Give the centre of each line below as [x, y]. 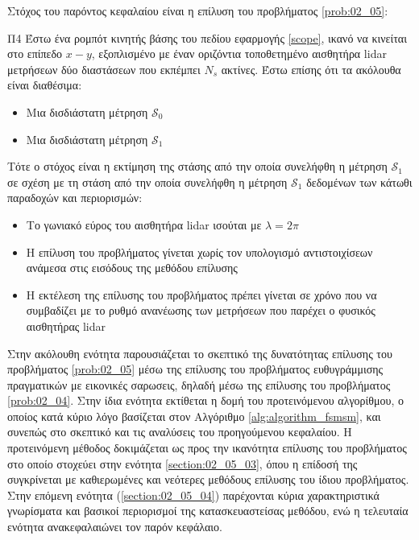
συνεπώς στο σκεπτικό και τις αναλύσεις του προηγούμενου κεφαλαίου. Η [180, 432]
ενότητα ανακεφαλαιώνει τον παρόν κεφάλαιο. [115, 527]
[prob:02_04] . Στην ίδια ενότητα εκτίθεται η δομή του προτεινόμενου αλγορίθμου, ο [206, 400]
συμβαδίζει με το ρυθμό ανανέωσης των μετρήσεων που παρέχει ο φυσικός [201, 310]
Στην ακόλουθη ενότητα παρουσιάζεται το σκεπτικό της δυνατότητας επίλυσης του [200, 353]
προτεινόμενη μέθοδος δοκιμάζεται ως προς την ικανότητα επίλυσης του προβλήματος [207, 448]
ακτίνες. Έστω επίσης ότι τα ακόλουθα [311, 69]
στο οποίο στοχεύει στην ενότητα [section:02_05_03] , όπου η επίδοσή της [183, 463]
